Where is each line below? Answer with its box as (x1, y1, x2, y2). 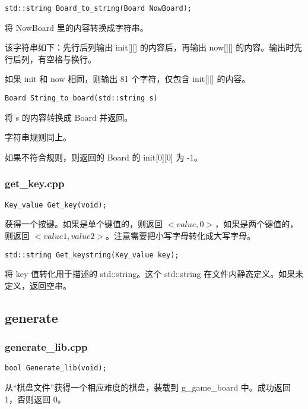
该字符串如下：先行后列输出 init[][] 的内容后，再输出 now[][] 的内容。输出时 (5, 41, 294, 54)
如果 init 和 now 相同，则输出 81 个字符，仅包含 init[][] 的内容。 (5, 73, 250, 85)
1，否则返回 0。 (5, 392, 66, 405)
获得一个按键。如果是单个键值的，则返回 (5, 218, 163, 230)
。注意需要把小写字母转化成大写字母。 (106, 229, 256, 241)
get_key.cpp (5, 176, 65, 191)
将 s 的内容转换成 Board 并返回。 (5, 111, 133, 123)
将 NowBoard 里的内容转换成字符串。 (5, 21, 148, 33)
